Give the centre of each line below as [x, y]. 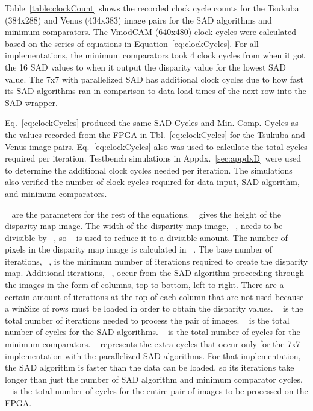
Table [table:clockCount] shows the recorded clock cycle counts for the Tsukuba [152, 8]
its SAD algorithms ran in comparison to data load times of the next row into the [156, 91]
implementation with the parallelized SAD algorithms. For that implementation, [153, 355]
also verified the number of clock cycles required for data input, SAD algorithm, [152, 182]
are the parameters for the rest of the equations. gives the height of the [146, 214]
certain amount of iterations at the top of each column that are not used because [154, 296]
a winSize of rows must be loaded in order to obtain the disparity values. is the [154, 308]
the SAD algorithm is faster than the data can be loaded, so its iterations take [150, 367]
